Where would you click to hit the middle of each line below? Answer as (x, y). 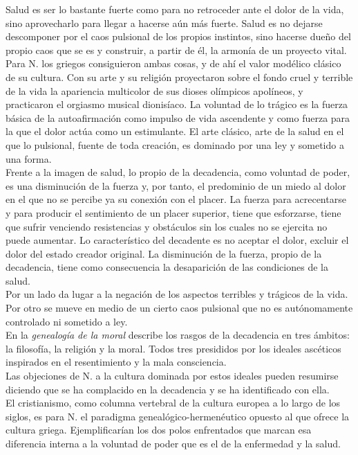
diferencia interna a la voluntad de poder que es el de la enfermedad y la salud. (173, 443)
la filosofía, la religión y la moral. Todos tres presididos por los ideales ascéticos (173, 348)
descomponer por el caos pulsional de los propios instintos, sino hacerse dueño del (178, 36)
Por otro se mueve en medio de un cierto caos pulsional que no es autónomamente (179, 308)
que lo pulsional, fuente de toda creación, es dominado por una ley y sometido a (175, 144)
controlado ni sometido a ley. (67, 321)
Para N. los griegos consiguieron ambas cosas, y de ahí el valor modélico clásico (173, 63)
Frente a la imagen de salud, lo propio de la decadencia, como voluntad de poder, (178, 172)
